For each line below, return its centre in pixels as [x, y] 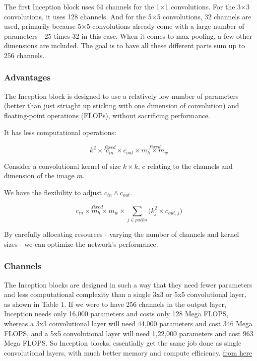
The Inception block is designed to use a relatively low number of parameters [121, 96]
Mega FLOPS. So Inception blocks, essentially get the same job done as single [123, 343]
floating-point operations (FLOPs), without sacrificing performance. [107, 115]
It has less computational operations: [60, 132]
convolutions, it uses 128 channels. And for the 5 [78, 16]
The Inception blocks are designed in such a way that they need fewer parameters [128, 284]
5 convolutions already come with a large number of [165, 26]
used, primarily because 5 [43, 26]
